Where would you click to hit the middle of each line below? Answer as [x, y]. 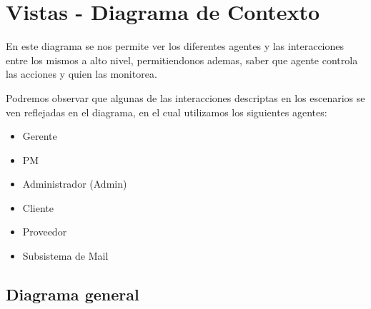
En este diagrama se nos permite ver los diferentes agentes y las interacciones [175, 46]
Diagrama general [73, 294]
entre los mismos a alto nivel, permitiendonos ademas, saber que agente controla [182, 60]
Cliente [38, 207]
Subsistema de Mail [65, 256]
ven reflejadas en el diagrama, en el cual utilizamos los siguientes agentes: [167, 112]
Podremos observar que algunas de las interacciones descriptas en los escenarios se [185, 97]
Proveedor [45, 232]
